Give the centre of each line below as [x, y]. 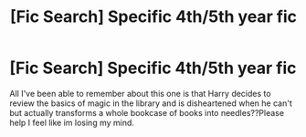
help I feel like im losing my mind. [72, 122]
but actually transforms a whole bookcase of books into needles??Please [147, 112]
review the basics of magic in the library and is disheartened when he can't [151, 103]
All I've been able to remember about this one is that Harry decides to [140, 93]
